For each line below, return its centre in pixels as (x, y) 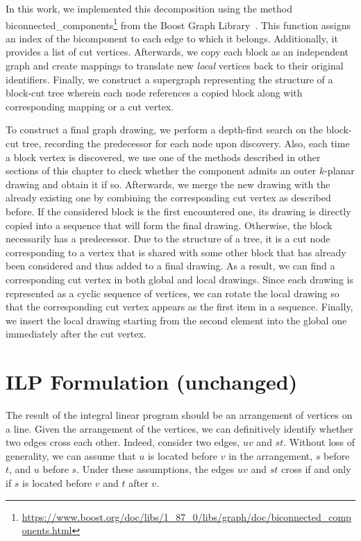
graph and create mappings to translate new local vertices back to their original (175, 66)
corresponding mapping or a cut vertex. (90, 106)
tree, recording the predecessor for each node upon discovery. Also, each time (186, 143)
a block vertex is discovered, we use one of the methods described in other (163, 157)
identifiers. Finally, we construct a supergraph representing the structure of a (169, 79)
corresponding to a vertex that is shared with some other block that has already (176, 252)
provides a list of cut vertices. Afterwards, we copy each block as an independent (177, 52)
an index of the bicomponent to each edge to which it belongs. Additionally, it (172, 38)
